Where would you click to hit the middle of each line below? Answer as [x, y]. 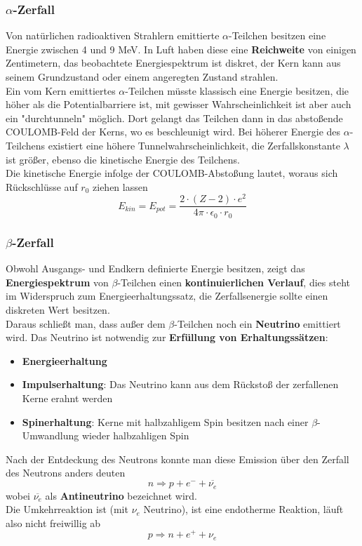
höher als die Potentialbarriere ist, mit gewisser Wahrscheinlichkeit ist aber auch [179, 104]
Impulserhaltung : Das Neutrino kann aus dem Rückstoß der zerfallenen [180, 384]
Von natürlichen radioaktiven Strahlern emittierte [113, 35]
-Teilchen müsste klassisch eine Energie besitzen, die [237, 90]
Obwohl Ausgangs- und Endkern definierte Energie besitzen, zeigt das [155, 268]
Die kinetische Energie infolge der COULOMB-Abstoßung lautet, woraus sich [172, 173]
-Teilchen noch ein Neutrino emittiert [257, 323]
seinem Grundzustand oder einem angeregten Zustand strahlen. [142, 76]
